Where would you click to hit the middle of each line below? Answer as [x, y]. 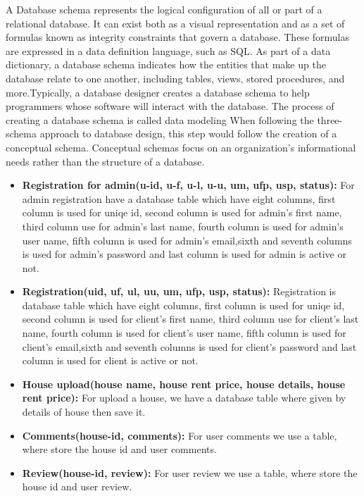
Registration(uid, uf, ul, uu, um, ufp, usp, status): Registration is [179, 291]
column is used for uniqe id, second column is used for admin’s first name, [182, 212]
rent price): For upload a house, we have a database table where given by [184, 398]
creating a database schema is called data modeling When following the [160, 119]
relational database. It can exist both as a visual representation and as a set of [175, 23]
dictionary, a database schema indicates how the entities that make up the [166, 64]
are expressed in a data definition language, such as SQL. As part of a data [168, 50]
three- [330, 119]
